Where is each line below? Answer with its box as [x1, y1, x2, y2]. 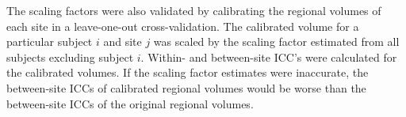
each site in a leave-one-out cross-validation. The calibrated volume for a [6, 17, 359, 34]
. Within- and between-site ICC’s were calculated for [140, 48, 397, 65]
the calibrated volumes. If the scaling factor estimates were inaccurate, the [6, 64, 369, 81]
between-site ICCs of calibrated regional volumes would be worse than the [6, 79, 366, 96]
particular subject [6, 33, 93, 50]
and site [103, 33, 142, 50]
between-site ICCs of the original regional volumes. [6, 95, 254, 111]
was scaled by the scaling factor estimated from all [153, 33, 400, 50]
